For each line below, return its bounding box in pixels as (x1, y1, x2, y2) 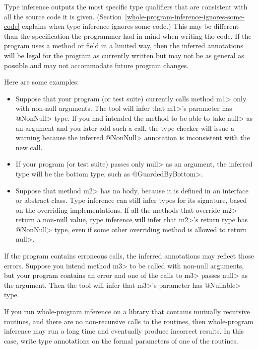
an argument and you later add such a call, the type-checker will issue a (15, 122, 234, 133)
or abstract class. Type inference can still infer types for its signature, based (15, 195, 247, 205)
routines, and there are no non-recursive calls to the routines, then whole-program (4, 316, 254, 326)
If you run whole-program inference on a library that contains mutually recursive (4, 306, 250, 317)
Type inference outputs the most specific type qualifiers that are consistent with (4, 1, 248, 11)
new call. (15, 142, 43, 152)
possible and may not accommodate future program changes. (4, 60, 189, 70)
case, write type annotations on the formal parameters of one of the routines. (4, 335, 238, 346)
